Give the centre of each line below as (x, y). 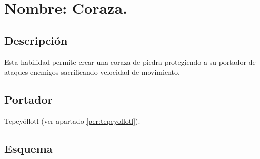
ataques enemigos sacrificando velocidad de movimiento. (92, 72)
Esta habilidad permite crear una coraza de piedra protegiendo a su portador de (130, 62)
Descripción (36, 40)
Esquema (28, 148)
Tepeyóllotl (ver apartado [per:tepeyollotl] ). (72, 120)
